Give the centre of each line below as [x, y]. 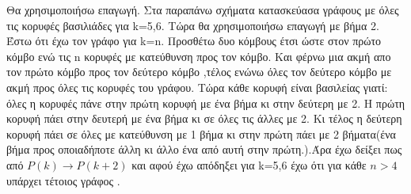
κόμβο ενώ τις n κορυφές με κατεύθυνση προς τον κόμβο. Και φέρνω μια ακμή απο [199, 56]
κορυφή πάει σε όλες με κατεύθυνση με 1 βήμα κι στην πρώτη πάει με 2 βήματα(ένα [201, 133]
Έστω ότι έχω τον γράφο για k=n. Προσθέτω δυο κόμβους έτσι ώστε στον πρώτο [194, 41]
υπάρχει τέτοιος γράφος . [63, 180]
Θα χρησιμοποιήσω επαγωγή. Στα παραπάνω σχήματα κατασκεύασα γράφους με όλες [203, 10]
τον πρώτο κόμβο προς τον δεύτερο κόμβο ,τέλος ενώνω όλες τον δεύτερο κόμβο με [199, 72]
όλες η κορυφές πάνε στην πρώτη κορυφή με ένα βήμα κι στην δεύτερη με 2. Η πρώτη [206, 103]
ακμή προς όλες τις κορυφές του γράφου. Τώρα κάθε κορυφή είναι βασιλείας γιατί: [197, 87]
